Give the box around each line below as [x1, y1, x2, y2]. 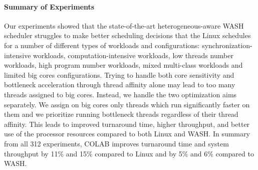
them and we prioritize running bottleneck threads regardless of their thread [4, 109, 238, 119]
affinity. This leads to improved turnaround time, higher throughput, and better [4, 118, 250, 129]
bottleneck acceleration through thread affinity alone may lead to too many [4, 79, 235, 90]
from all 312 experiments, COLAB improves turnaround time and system [4, 138, 229, 148]
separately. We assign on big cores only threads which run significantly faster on [4, 99, 250, 109]
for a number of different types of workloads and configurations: [4, 40, 200, 50]
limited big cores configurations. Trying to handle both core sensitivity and [4, 69, 234, 80]
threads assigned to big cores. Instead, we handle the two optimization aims [4, 89, 237, 99]
